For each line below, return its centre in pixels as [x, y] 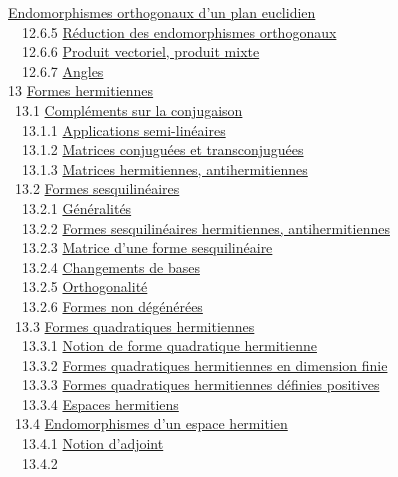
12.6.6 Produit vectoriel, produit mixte [140, 51]
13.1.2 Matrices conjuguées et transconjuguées [162, 149]
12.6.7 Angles [62, 70]
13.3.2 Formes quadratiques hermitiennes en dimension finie [204, 364]
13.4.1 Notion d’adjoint [92, 443]
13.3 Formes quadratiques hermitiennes [134, 325]
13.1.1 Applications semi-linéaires [123, 129]
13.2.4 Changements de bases [110, 266]
